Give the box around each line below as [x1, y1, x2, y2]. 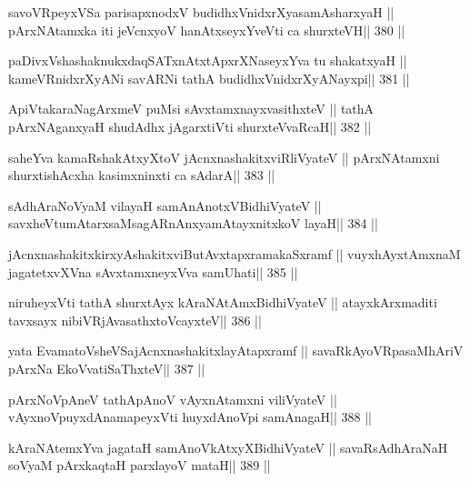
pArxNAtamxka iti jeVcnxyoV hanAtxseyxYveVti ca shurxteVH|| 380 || [8, 20, 405, 39]
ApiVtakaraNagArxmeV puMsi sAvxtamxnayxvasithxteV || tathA [8, 99, 375, 118]
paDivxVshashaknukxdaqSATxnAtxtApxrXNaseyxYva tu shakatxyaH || [8, 51, 407, 70]
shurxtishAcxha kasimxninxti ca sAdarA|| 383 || [8, 165, 275, 185]
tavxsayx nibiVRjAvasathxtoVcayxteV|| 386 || [8, 310, 262, 329]
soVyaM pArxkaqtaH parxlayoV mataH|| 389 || [8, 456, 271, 475]
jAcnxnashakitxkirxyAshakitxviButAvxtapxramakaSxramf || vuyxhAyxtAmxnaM [8, 244, 461, 263]
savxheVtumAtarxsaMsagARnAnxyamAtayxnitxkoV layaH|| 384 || [8, 214, 378, 233]
